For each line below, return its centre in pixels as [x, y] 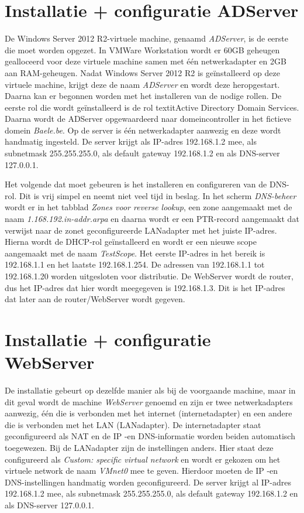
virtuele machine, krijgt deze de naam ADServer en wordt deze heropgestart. [142, 84]
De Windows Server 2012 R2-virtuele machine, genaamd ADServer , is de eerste [146, 38]
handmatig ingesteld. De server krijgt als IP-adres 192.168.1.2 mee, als [131, 141]
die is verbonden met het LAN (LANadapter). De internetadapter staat [133, 424]
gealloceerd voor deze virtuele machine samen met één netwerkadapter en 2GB [146, 61]
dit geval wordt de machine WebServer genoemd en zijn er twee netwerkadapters [149, 401]
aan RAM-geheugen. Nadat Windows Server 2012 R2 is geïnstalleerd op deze [142, 72]
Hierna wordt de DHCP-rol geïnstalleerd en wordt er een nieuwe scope [131, 242]
